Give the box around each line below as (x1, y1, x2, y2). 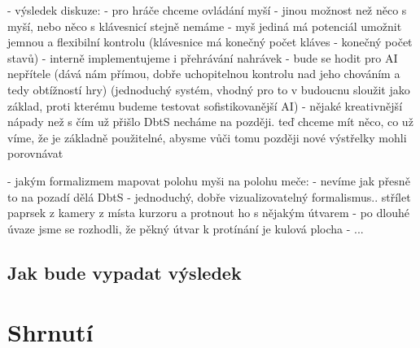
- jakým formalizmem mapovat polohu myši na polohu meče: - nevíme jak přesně (7, 172, 410, 189)
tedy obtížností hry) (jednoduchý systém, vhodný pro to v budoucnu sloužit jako (7, 80, 410, 98)
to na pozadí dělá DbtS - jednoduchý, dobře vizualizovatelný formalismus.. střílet (7, 188, 411, 205)
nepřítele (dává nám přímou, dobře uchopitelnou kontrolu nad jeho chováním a (7, 65, 400, 82)
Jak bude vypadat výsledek (7, 259, 242, 285)
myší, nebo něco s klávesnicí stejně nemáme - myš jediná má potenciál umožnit (7, 17, 402, 34)
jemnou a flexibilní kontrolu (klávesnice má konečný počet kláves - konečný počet (7, 33, 413, 50)
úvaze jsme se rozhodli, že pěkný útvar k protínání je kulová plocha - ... (7, 220, 364, 237)
